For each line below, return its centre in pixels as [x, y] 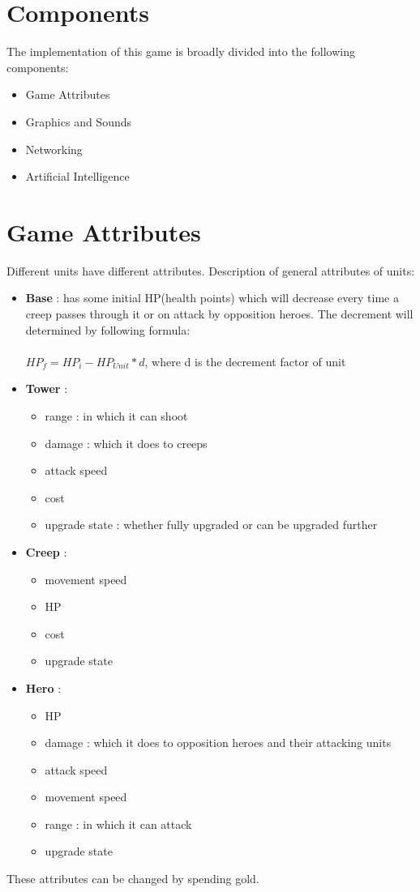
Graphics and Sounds [79, 121]
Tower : [47, 388]
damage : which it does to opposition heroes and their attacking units [218, 743]
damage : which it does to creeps [126, 443]
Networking [54, 149]
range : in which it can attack [118, 824]
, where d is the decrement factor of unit [245, 361]
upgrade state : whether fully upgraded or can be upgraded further [211, 525]
